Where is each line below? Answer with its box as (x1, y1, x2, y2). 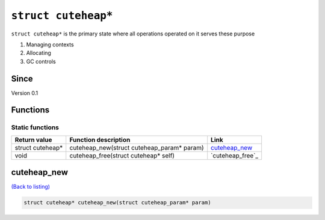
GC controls (26, 58, 57, 65)
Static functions (11, 123, 60, 132)
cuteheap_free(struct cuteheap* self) (69, 151, 175, 159)
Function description (69, 135, 131, 144)
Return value (14, 135, 52, 144)
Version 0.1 (11, 89, 39, 96)
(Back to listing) (11, 183, 51, 191)
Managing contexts (26, 41, 75, 48)
